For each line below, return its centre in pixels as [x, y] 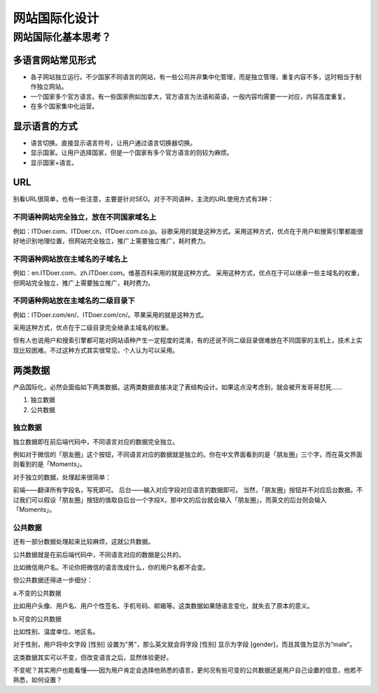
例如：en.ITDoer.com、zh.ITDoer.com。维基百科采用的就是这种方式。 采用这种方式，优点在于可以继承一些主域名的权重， [188, 273]
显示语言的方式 [45, 126]
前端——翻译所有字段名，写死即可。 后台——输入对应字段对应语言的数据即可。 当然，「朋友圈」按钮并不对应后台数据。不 [188, 490]
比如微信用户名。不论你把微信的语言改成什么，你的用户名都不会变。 [111, 567]
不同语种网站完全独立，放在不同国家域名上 [85, 217]
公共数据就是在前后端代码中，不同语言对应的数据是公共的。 [99, 554]
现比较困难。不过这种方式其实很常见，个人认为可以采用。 [96, 350]
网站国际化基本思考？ [62, 37]
